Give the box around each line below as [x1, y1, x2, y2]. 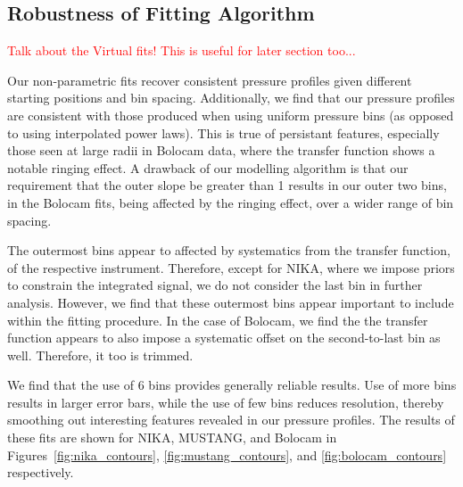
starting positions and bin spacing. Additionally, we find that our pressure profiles [7, 88, 455, 107]
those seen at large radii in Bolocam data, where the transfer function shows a [7, 141, 435, 160]
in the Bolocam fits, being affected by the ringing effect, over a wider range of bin [7, 193, 454, 211]
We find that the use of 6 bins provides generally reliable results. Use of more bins [7, 376, 457, 394]
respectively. [7, 463, 74, 482]
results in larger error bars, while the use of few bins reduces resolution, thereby [7, 392, 444, 411]
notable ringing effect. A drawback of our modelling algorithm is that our [7, 158, 409, 177]
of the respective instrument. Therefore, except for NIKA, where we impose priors [7, 258, 455, 277]
